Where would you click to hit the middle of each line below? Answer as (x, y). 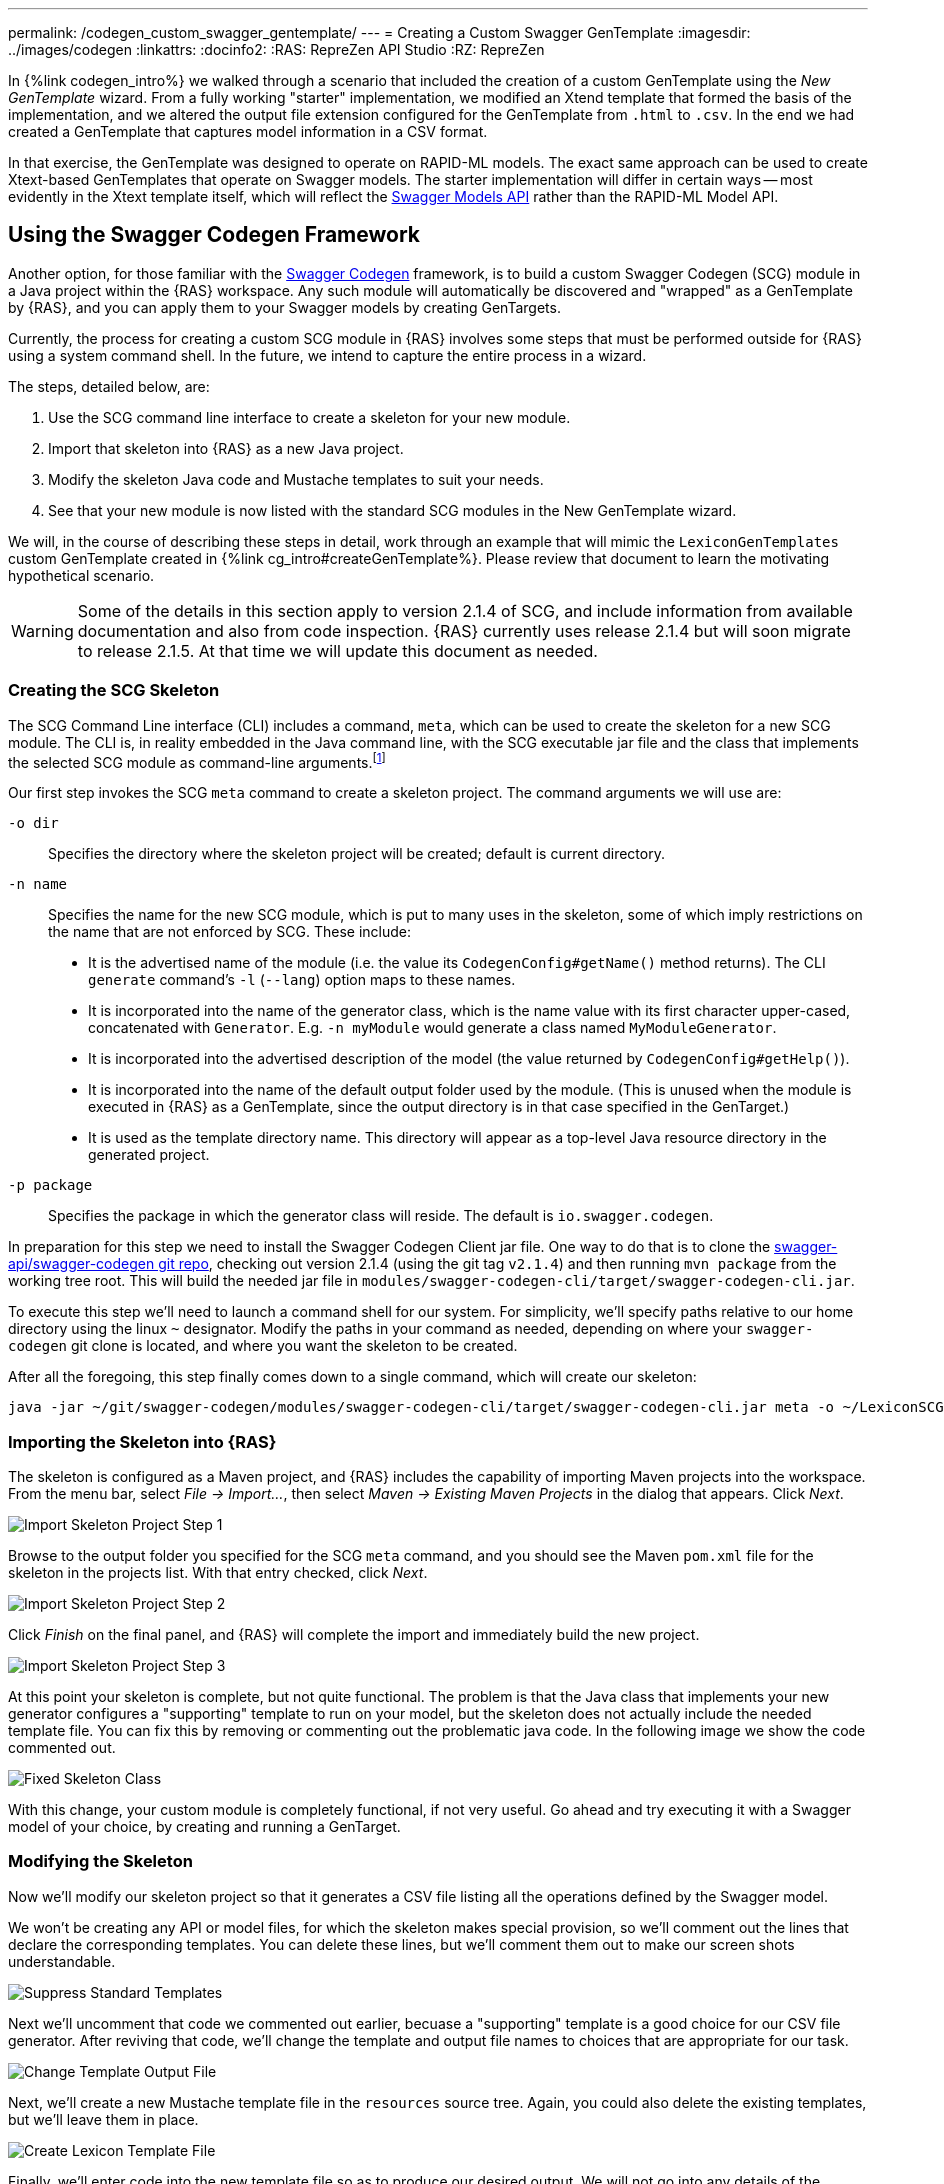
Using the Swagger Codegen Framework (214, 235)
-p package (50, 1185)
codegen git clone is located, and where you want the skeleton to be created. (263, 1346)
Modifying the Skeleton (100, 1861)
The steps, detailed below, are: (109, 386)
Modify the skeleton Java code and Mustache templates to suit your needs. (296, 479)
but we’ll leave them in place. (103, 2119)
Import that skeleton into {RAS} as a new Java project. (226, 448)
